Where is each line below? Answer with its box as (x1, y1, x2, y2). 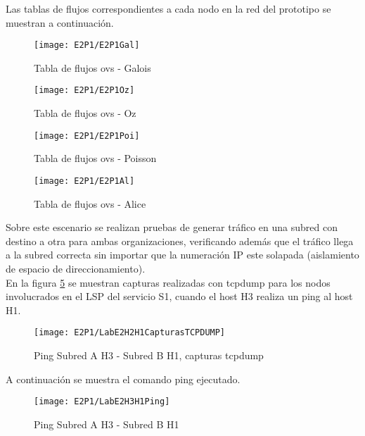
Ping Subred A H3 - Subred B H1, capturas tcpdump (34, 348, 264, 362)
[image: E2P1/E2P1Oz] (34, 85, 135, 96)
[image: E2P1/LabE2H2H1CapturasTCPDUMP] (34, 328, 226, 338)
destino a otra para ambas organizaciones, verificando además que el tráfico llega (6, 233, 354, 248)
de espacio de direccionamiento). (6, 261, 146, 275)
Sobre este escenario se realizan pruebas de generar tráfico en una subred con (6, 220, 338, 235)
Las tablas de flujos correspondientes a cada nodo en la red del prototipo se (6, 1, 331, 15)
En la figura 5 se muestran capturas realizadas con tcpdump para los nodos (6, 275, 331, 289)
